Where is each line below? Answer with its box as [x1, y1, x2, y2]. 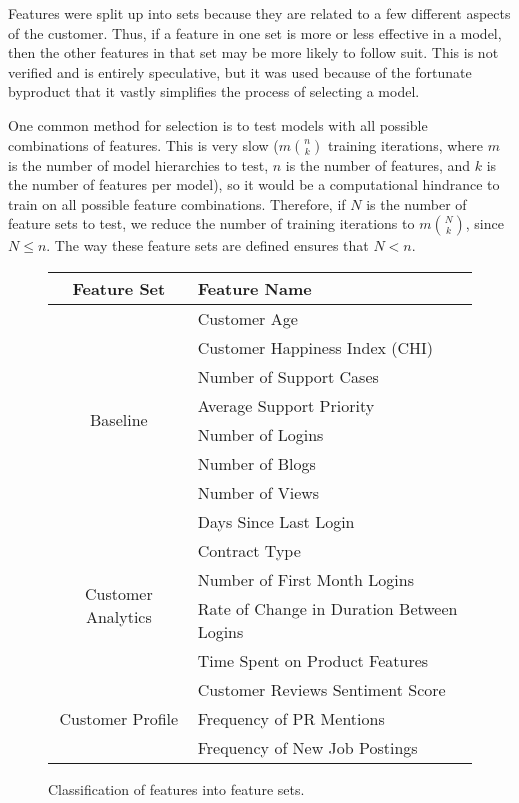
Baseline [90, 408, 148, 432]
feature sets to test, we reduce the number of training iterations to [8, 213, 415, 234]
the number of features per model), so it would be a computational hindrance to [8, 174, 500, 195]
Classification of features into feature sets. [48, 778, 305, 799]
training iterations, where [328, 134, 484, 155]
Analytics [85, 605, 152, 629]
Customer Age [197, 306, 298, 330]
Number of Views [197, 480, 320, 504]
